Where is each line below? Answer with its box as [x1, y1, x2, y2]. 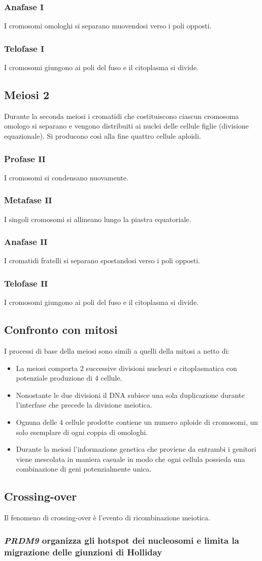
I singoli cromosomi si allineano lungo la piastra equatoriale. [4, 213, 191, 224]
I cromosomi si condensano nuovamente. [4, 172, 128, 182]
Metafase [4, 194, 42, 206]
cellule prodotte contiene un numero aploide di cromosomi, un [65, 417, 258, 427]
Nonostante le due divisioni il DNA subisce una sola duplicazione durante [16, 389, 245, 400]
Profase [4, 152, 35, 165]
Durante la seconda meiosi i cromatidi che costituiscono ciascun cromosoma [4, 110, 239, 121]
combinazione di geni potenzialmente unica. [16, 463, 152, 474]
